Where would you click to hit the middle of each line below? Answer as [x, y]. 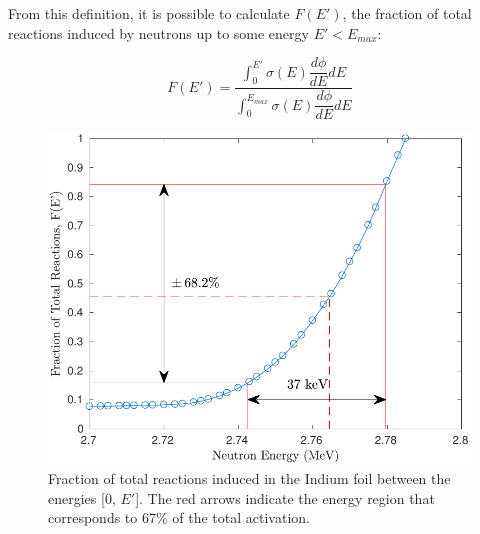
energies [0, [82, 497]
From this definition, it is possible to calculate [149, 13]
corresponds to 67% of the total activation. [179, 517]
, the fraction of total [407, 13]
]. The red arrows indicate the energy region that [285, 497]
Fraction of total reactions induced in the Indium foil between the [249, 478]
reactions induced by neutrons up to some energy [158, 32]
